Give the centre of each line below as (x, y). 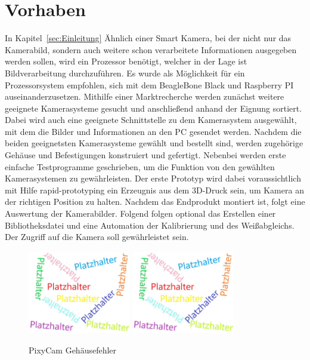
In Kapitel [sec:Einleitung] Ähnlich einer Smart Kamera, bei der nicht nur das (148, 38)
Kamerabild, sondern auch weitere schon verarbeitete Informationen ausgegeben (151, 49)
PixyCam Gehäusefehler (73, 350)
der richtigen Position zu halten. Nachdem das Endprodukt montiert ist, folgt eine (155, 201)
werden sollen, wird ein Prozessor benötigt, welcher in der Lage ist (126, 61)
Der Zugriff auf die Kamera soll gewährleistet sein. (97, 237)
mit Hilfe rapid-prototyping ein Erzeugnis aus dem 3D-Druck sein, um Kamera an (154, 190)
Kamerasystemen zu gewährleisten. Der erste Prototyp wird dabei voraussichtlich (153, 178)
